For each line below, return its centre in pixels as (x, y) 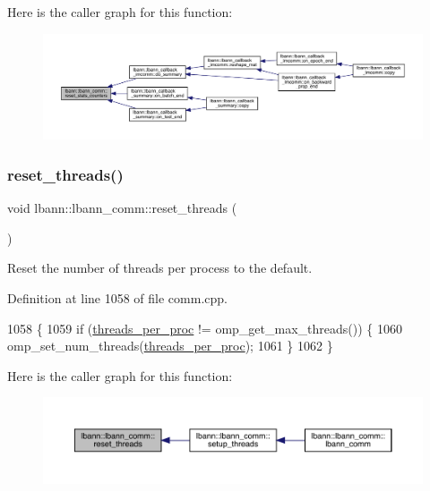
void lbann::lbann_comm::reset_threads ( (122, 208)
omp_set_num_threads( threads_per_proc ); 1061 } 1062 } (170, 346)
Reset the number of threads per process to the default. (160, 268)
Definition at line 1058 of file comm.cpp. (117, 298)
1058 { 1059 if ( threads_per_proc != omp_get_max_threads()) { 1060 (205, 328)
